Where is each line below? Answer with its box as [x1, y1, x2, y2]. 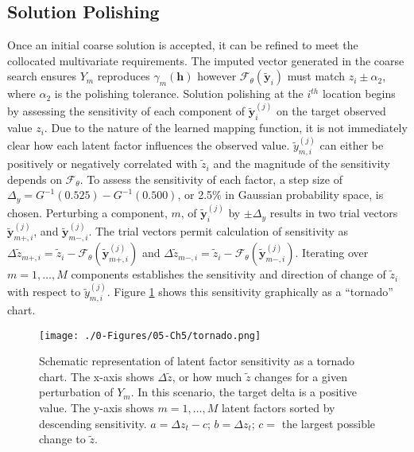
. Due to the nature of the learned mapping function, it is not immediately [44, 119, 408, 136]
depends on [7, 170, 62, 187]
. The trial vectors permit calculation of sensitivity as [88, 223, 349, 240]
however [197, 68, 237, 84]
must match [287, 68, 346, 84]
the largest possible [281, 415, 376, 431]
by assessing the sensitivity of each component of [7, 103, 246, 119]
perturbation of [39, 384, 114, 400]
